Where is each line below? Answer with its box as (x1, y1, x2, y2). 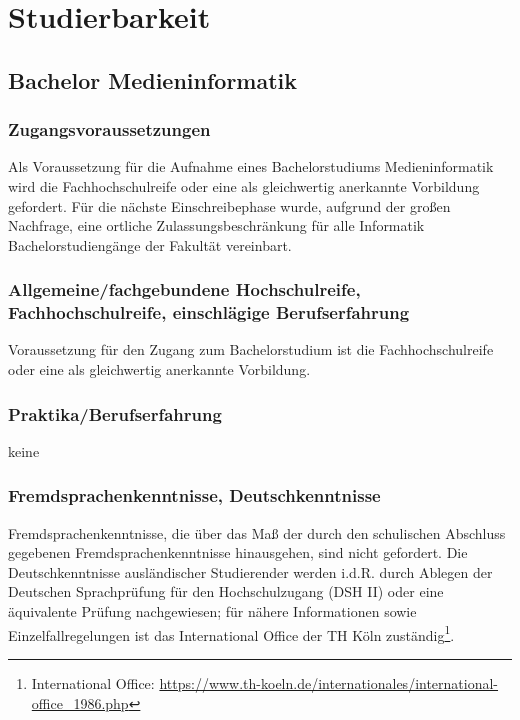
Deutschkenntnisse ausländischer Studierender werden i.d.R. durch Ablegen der (8, 561, 493, 582)
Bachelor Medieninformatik (8, 64, 298, 95)
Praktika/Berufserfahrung (8, 401, 222, 426)
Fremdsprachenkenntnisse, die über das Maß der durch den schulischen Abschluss (8, 522, 506, 543)
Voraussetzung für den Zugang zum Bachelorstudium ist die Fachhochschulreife (8, 339, 494, 360)
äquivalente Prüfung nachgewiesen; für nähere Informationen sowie (8, 601, 417, 622)
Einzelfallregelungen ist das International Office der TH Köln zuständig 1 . (8, 621, 455, 645)
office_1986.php (31, 692, 129, 713)
